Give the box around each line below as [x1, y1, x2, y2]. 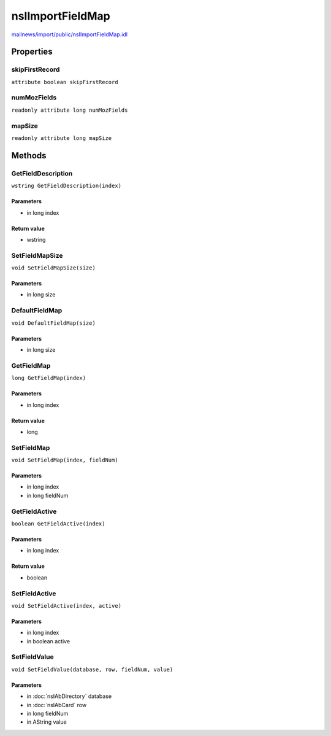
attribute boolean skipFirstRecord [11, 79, 119, 85]
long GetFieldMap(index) [11, 374, 86, 382]
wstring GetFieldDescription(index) [11, 182, 122, 190]
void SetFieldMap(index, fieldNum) [11, 457, 119, 463]
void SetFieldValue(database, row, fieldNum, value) [11, 666, 173, 673]
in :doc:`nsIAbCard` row [26, 701, 87, 708]
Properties [11, 47, 53, 57]
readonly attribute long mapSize [11, 134, 112, 141]
